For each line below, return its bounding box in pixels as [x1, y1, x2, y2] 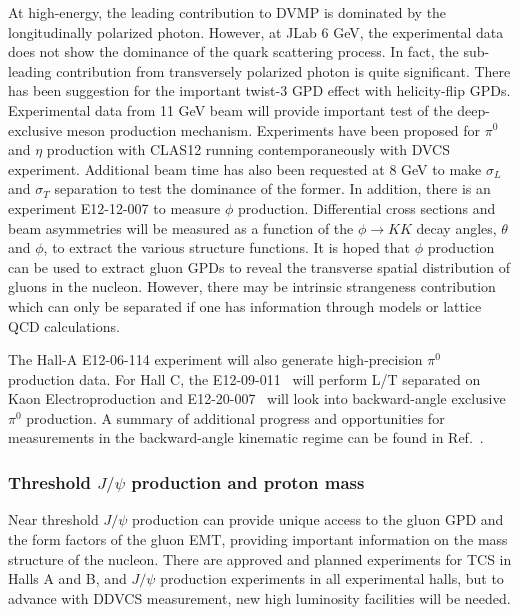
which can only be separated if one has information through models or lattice [8, 295, 482, 316]
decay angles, [416, 217, 497, 238]
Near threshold [8, 509, 99, 530]
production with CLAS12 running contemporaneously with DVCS [46, 139, 451, 160]
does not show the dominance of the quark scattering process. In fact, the [8, 41, 459, 62]
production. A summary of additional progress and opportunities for [26, 407, 445, 428]
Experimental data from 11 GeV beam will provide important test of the [8, 99, 453, 120]
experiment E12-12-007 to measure [8, 197, 221, 218]
